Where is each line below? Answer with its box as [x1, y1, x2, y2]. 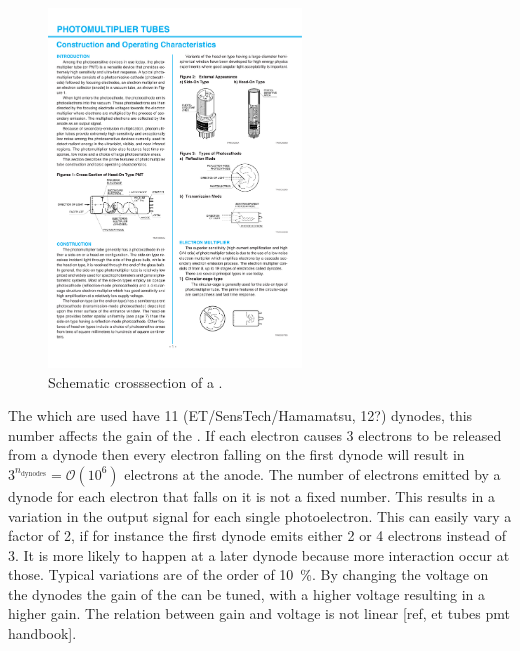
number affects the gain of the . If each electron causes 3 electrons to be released [8, 424, 502, 445]
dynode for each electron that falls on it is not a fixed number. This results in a [8, 485, 496, 506]
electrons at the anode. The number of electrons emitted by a [124, 463, 501, 484]
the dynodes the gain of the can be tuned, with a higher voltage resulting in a [8, 583, 486, 604]
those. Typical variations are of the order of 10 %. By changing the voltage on [8, 564, 489, 585]
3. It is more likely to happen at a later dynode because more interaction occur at [8, 544, 510, 565]
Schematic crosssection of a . [48, 371, 223, 392]
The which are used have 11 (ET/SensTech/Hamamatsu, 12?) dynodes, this [8, 405, 473, 426]
